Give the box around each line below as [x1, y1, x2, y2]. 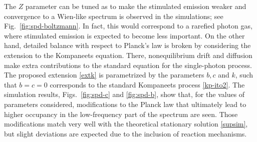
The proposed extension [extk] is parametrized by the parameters [4, 69, 204, 80]
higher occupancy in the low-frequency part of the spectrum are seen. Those [4, 108, 238, 119]
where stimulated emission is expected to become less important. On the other [4, 30, 245, 40]
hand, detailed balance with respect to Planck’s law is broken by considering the [4, 40, 251, 50]
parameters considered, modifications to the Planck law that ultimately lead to [4, 98, 246, 109]
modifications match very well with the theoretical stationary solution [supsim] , [4, 118, 248, 129]
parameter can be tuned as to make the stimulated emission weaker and [26, 1, 246, 11]
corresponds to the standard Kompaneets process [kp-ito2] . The [50, 79, 245, 89]
